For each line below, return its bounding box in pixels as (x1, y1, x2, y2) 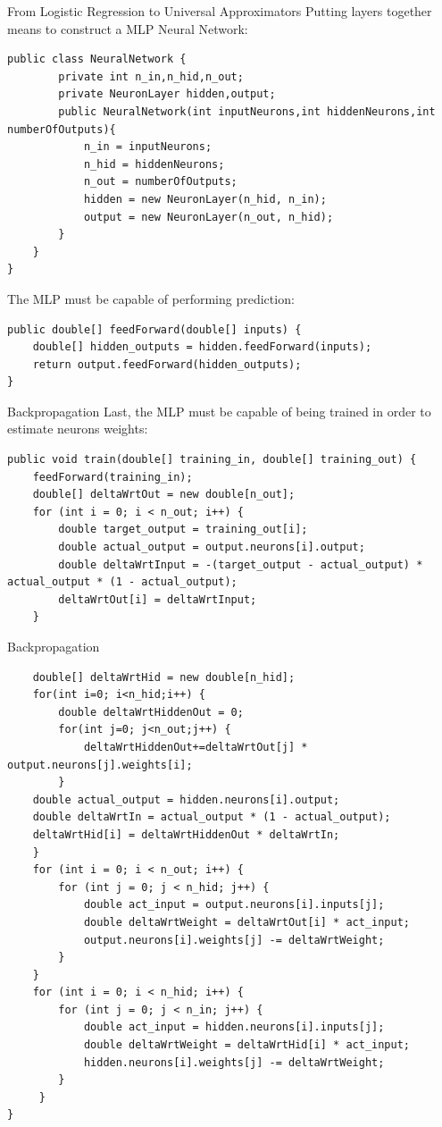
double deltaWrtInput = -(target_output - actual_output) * (58, 558, 423, 571)
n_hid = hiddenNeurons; (83, 157, 225, 171)
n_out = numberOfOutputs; (83, 175, 238, 189)
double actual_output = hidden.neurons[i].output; (32, 793, 340, 806)
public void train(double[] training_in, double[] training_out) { (7, 453, 417, 467)
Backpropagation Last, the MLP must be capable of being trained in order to (7, 401, 431, 420)
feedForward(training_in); (32, 470, 193, 484)
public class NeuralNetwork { (7, 53, 187, 66)
